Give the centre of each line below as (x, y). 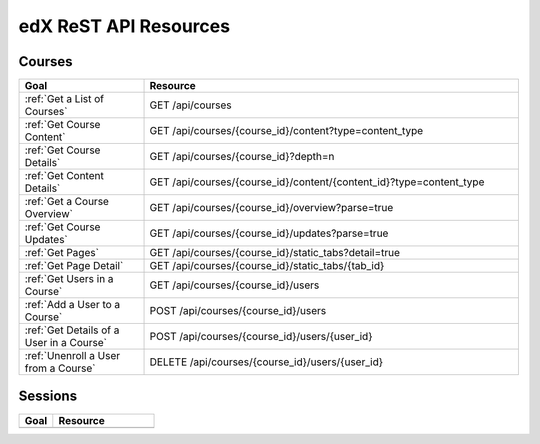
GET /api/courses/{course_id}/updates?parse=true (269, 233)
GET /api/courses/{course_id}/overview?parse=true (271, 208)
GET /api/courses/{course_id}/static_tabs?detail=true (274, 253)
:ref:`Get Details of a (72, 330)
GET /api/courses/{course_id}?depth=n (242, 157)
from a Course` (60, 368)
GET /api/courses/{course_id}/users (234, 285)
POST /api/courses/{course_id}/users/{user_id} (261, 337)
